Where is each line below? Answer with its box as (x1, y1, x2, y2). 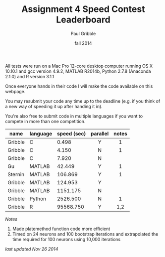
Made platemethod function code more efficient (12, 226, 110, 232)
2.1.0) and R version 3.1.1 (5, 73, 55, 79)
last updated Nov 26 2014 (5, 246, 58, 252)
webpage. (5, 88, 26, 94)
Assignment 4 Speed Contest (21, 3, 145, 15)
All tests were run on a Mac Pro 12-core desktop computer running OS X (5, 63, 153, 69)
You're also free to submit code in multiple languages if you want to (5, 113, 143, 119)
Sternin (7, 171, 25, 178)
